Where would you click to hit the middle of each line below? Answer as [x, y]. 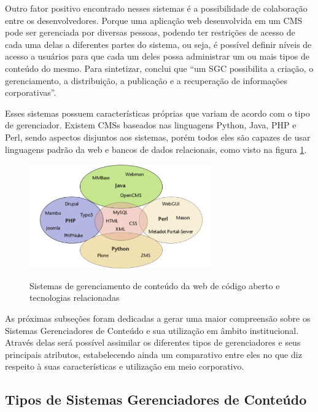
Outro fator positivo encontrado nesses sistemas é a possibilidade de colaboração [156, 8]
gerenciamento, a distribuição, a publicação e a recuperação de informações [146, 80]
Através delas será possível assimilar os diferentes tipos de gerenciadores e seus [153, 342]
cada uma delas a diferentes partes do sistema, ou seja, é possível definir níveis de [158, 44]
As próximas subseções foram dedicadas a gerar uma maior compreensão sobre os [158, 318]
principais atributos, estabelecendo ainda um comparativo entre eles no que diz [153, 354]
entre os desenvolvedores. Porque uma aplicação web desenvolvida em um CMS [154, 20]
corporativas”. [31, 92]
